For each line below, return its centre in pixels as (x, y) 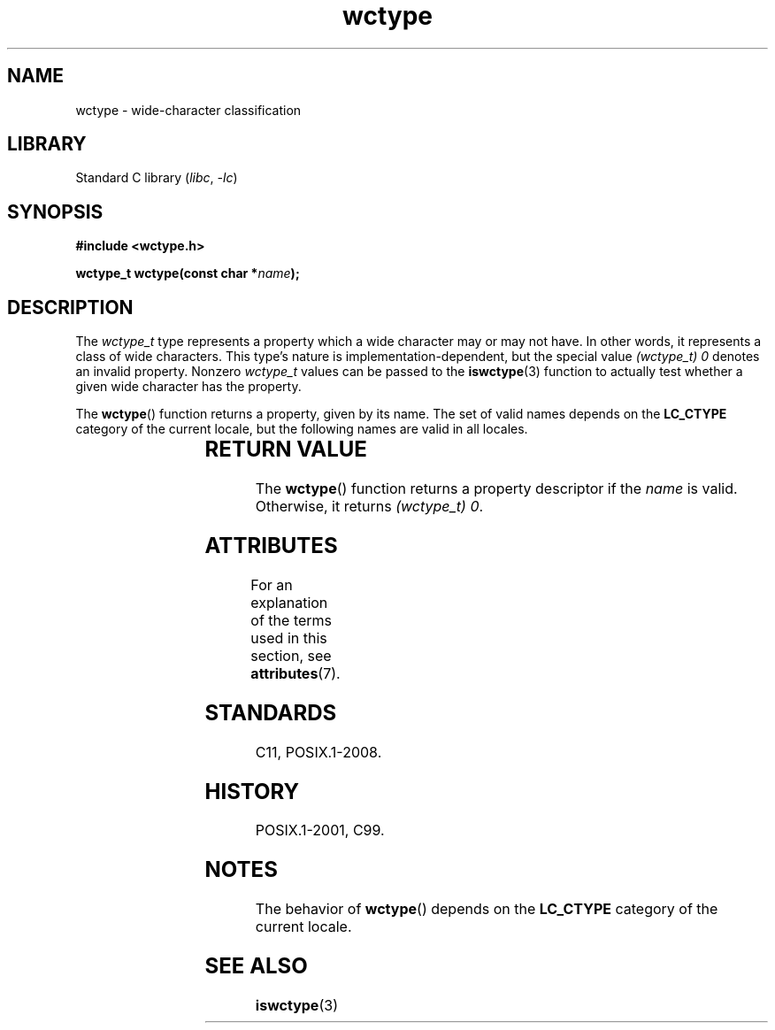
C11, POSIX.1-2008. (318, 752)
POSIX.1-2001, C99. (320, 830)
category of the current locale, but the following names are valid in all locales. (302, 429)
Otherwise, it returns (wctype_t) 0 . (369, 507)
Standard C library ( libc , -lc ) (157, 178)
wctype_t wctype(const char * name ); (188, 273)
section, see (291, 655)
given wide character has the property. (188, 387)
